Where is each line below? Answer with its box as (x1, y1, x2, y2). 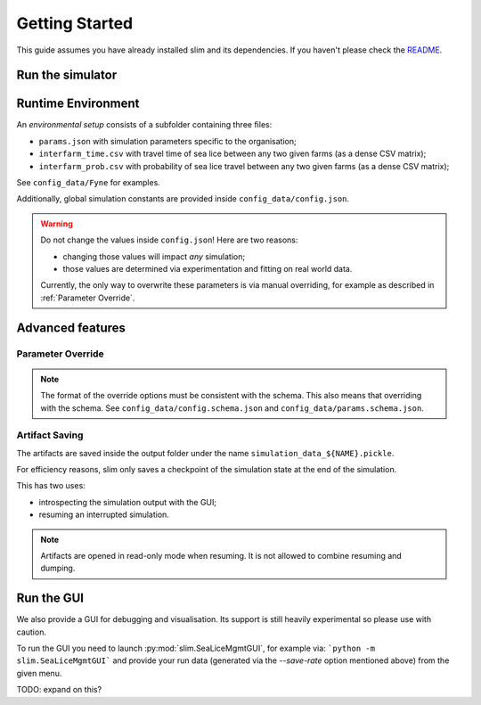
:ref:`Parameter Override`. (40, 292, 135, 303)
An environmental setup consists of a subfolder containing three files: (16, 119, 273, 130)
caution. (16, 627, 46, 637)
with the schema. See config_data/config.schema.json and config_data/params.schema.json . (40, 402, 425, 414)
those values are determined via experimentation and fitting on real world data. (62, 263, 353, 274)
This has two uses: (16, 480, 86, 491)
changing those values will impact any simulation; (62, 250, 245, 262)
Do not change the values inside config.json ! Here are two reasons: (40, 234, 298, 245)
